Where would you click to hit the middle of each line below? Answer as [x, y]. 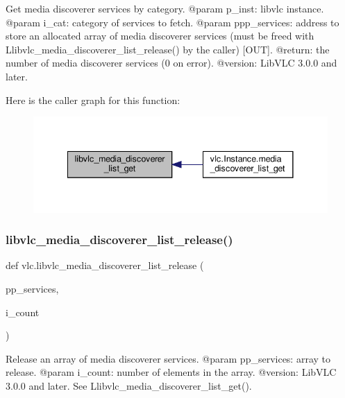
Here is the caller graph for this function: [93, 99]
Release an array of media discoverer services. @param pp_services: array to [168, 358]
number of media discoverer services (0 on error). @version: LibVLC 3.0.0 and [171, 63]
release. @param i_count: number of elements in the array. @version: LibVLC [171, 372]
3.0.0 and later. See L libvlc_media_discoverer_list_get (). [129, 385]
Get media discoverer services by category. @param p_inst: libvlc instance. [165, 8]
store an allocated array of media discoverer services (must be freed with [160, 36]
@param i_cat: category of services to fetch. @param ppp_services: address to [172, 22]
